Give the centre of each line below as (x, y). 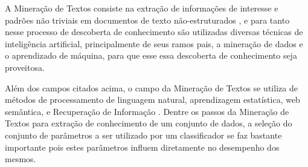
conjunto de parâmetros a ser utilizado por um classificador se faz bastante (143, 135)
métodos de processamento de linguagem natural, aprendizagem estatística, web (152, 100)
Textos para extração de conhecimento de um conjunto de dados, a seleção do (149, 123)
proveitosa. (25, 67)
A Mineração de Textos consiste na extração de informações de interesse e (142, 8)
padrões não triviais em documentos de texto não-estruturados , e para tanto (147, 20)
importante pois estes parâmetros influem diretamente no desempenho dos (142, 147)
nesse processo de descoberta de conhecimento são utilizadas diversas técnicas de (154, 32)
